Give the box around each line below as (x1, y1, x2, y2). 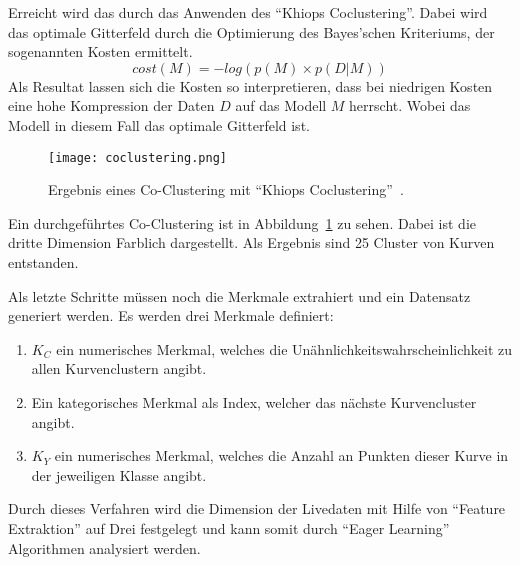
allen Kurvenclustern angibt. (31, 358, 207, 379)
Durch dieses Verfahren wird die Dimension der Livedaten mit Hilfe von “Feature (8, 498, 506, 519)
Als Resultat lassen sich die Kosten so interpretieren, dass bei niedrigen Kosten (8, 75, 493, 96)
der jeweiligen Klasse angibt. (31, 464, 207, 485)
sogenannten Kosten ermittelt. (8, 41, 193, 62)
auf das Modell (235, 95, 327, 116)
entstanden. (8, 252, 79, 272)
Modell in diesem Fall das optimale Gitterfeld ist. (8, 114, 310, 135)
